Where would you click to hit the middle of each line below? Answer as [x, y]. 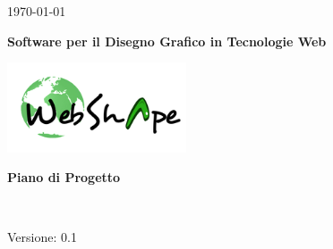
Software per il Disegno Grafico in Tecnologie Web [167, 41]
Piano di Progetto [64, 177]
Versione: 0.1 [42, 237]
